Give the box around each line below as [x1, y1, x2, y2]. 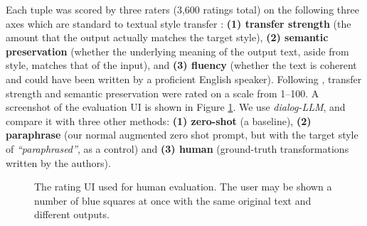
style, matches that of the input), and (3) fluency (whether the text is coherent [6, 58, 357, 72]
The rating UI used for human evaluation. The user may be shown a [34, 179, 332, 194]
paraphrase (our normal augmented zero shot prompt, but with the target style [6, 127, 358, 142]
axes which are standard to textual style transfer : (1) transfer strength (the [6, 16, 351, 31]
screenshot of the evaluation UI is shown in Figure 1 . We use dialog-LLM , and [6, 99, 346, 114]
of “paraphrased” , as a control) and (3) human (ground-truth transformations [6, 141, 349, 156]
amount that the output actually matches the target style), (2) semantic [6, 30, 329, 45]
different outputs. [34, 207, 110, 222]
